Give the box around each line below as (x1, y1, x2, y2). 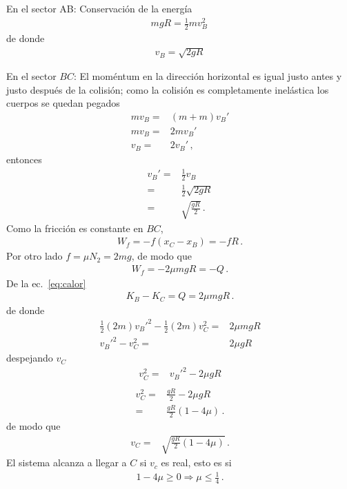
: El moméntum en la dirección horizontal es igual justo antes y (73, 69, 342, 83)
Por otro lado (6, 249, 63, 263)
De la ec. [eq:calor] (6, 275, 86, 290)
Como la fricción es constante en (6, 220, 143, 235)
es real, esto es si (161, 455, 232, 470)
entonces (6, 152, 42, 166)
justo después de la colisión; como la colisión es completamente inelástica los (6, 82, 329, 96)
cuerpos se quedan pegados (6, 96, 120, 110)
